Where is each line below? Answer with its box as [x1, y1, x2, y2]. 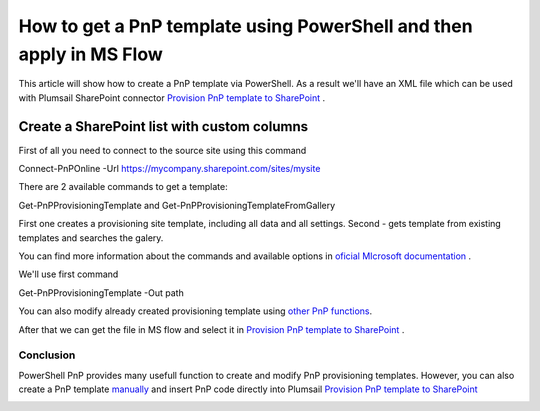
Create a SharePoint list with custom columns [18, 118, 309, 135]
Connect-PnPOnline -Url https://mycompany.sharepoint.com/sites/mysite [18, 163, 321, 175]
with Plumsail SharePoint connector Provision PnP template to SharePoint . [18, 91, 326, 104]
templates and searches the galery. [18, 231, 164, 244]
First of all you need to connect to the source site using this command [18, 144, 307, 156]
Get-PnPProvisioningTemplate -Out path [18, 286, 184, 299]
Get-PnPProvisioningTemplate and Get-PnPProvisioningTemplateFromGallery [18, 199, 336, 211]
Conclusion [18, 348, 76, 362]
